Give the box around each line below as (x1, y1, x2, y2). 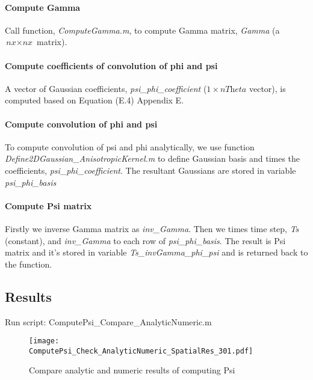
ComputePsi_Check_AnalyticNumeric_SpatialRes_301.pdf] (29, 346, 253, 355)
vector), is (249, 82, 286, 94)
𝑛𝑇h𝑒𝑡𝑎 (220, 85, 247, 94)
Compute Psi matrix (5, 199, 92, 212)
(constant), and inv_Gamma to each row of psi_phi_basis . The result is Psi (5, 234, 286, 247)
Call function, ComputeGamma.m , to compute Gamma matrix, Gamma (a (5, 23, 280, 36)
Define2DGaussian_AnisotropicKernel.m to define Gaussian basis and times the (5, 152, 300, 165)
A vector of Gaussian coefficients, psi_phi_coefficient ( (5, 82, 207, 94)
